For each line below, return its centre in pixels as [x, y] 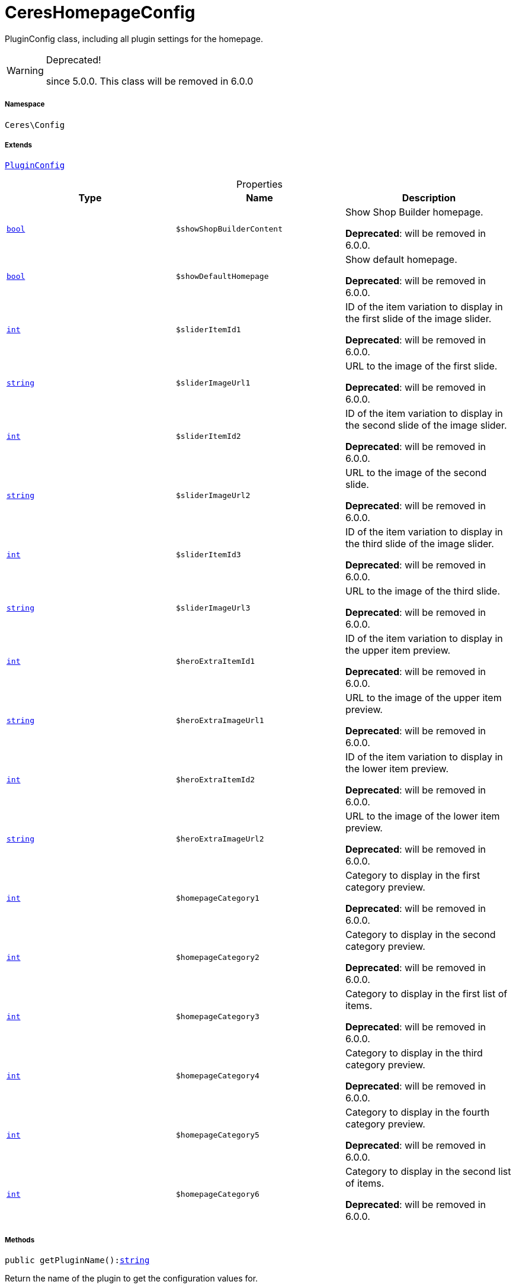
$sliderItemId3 [208, 554]
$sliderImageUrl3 [213, 608]
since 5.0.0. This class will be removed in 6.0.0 [150, 81]
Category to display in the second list [428, 1172]
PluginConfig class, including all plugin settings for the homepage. [134, 38]
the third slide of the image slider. [419, 544]
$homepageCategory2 [217, 957]
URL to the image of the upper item [423, 698]
